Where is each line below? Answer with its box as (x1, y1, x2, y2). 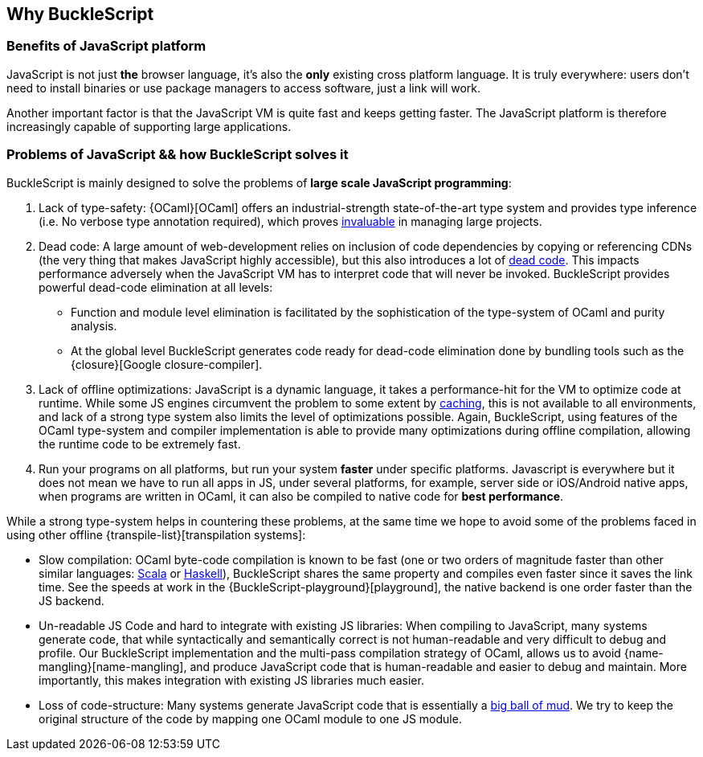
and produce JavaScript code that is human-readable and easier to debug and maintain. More (190, 659, 687, 673)
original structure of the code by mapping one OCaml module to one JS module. (39, 711, 462, 726)
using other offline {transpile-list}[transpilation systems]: (6, 527, 306, 542)
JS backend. (39, 593, 104, 608)
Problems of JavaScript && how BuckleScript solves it (6, 146, 349, 163)
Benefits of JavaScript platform (6, 38, 206, 55)
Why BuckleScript (6, 4, 154, 24)
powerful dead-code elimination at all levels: (39, 280, 273, 294)
